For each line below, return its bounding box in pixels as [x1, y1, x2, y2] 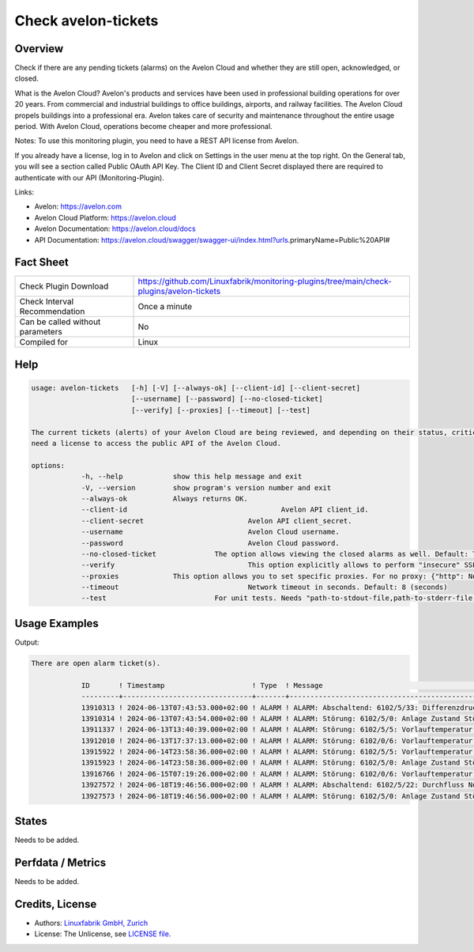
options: [31, 461, 66, 470]
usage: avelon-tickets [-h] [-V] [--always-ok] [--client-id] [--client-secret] [31, 383, 361, 393]
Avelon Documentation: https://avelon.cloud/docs [34, 224, 197, 233]
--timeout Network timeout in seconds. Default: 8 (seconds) [81, 583, 448, 592]
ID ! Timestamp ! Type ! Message [81, 681, 323, 689]
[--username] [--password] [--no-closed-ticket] [130, 395, 323, 403]
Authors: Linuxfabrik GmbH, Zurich [34, 918, 149, 927]
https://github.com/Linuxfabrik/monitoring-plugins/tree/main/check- [137, 276, 393, 287]
